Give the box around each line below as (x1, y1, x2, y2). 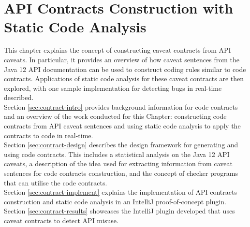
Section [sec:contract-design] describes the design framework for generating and (4, 140, 238, 150)
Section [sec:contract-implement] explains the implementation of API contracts (4, 187, 237, 197)
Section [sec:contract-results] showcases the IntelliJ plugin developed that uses (4, 206, 235, 216)
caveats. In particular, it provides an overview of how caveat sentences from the (4, 54, 239, 64)
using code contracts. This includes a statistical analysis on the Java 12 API (4, 149, 230, 159)
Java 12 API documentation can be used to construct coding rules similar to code (4, 64, 246, 74)
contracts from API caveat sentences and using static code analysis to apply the (4, 121, 241, 131)
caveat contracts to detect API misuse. (4, 215, 118, 225)
